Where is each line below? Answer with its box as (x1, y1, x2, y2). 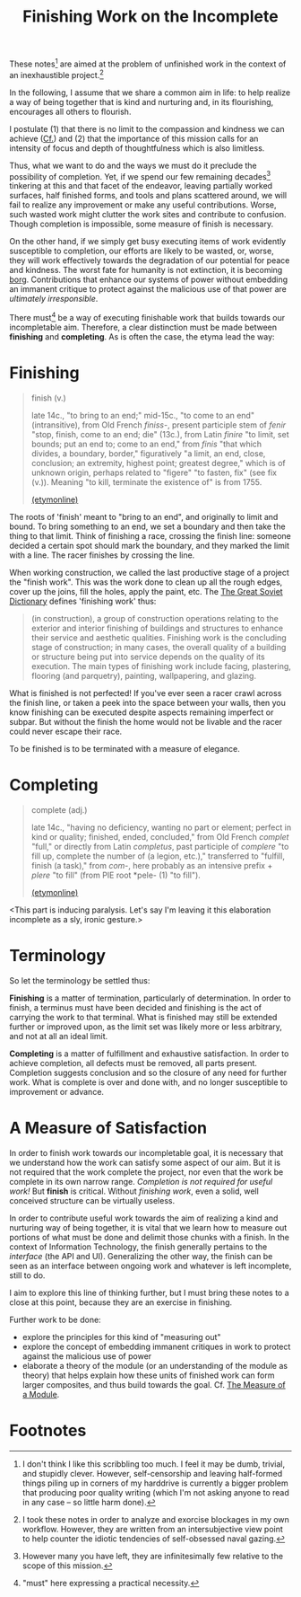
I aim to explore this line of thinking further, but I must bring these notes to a (9, 1287, 289, 1298)
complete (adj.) (30, 804, 88, 815)
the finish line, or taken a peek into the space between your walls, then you (9, 697, 287, 708)
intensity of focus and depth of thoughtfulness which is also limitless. (9, 142, 265, 154)
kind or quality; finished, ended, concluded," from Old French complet (30, 831, 289, 842)
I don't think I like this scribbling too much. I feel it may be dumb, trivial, (21, 1458, 285, 1469)
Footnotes (9, 1420, 87, 1441)
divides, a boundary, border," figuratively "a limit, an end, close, (30, 447, 266, 459)
